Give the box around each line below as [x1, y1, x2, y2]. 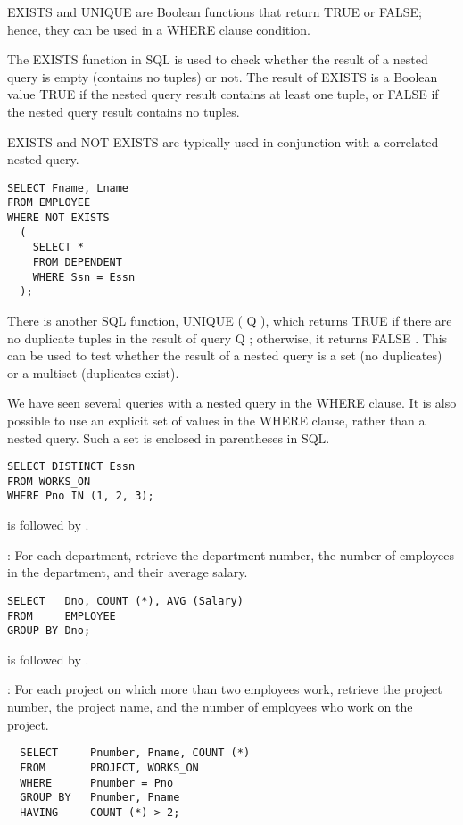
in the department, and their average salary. [7, 563, 248, 582]
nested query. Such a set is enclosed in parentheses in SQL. [7, 428, 330, 447]
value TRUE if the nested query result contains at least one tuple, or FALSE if [7, 85, 439, 103]
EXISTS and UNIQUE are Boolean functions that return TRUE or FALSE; [7, 3, 423, 21]
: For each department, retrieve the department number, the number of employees [7, 545, 455, 564]
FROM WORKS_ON [7, 474, 91, 488]
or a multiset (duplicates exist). [7, 363, 179, 382]
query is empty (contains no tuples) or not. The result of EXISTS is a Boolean [7, 67, 438, 86]
